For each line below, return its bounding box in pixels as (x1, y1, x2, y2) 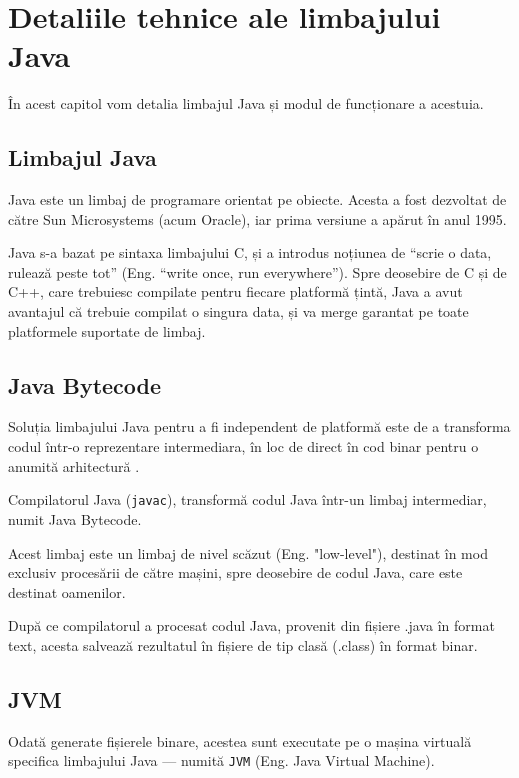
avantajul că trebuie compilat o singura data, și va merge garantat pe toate (8, 301, 469, 322)
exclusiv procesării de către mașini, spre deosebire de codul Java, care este (8, 562, 463, 583)
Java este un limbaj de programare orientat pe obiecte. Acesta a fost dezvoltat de (8, 189, 507, 210)
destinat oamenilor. (8, 581, 126, 602)
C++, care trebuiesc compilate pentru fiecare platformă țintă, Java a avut (8, 281, 463, 302)
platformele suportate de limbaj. (8, 320, 206, 341)
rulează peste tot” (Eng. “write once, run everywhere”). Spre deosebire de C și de (8, 261, 507, 282)
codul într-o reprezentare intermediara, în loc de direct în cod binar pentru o (8, 436, 479, 457)
